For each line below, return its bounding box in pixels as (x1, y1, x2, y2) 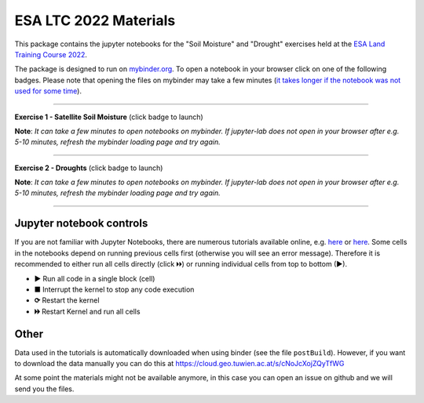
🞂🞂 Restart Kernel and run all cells (34, 307, 141, 316)
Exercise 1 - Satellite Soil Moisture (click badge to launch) (14, 112, 203, 122)
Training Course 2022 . (14, 49, 88, 59)
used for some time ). (14, 86, 82, 96)
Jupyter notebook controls (14, 216, 148, 231)
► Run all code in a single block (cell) (34, 274, 155, 283)
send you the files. (14, 384, 75, 394)
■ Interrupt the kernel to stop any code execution (34, 285, 195, 294)
